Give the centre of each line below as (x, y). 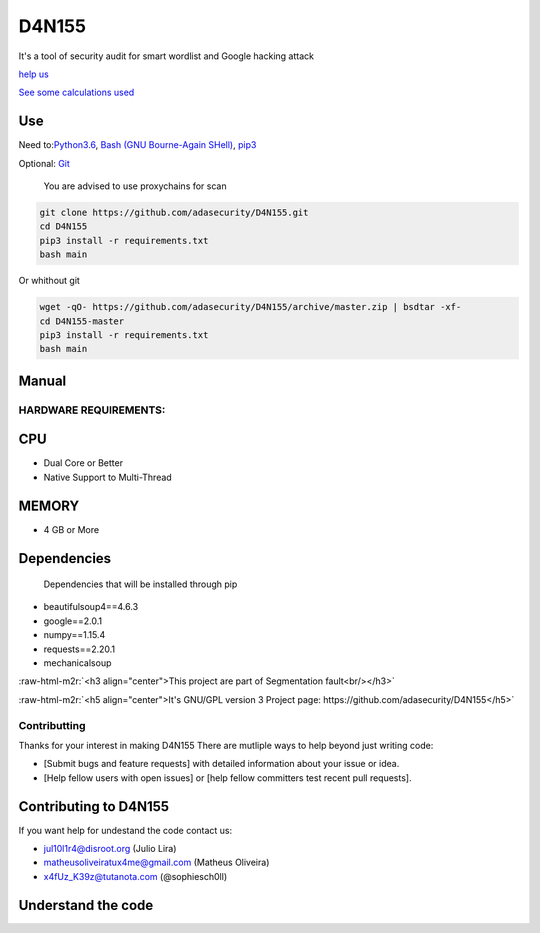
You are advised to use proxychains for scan (135, 186)
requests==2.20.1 (79, 649)
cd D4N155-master (82, 321)
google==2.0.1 (73, 621)
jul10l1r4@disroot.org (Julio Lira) (110, 849)
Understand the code (86, 905)
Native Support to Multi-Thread (107, 477)
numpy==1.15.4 (74, 635)
